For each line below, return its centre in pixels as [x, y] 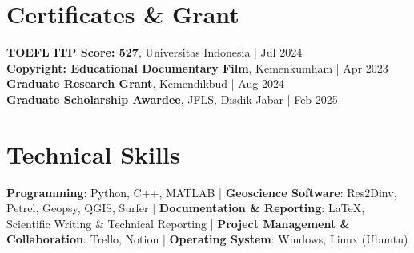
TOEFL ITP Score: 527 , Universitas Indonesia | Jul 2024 [155, 52]
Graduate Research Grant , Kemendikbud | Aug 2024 [145, 83]
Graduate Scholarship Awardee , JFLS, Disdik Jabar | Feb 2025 [172, 99]
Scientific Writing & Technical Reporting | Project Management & [179, 223]
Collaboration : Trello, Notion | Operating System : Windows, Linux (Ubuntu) [207, 239]
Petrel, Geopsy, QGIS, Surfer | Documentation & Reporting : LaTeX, [186, 208]
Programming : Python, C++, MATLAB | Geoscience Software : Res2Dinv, [202, 192]
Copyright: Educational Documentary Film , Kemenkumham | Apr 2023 [197, 67]
